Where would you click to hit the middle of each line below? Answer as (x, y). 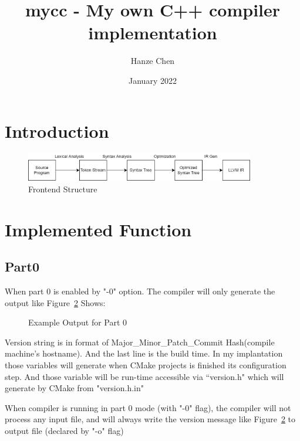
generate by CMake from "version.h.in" (75, 388)
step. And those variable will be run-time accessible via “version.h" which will (144, 376)
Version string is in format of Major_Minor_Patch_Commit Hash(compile (140, 342)
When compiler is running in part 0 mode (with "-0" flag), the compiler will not (148, 407)
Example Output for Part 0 (78, 322)
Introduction (57, 130)
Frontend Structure (63, 189)
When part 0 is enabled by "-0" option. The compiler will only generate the (140, 291)
